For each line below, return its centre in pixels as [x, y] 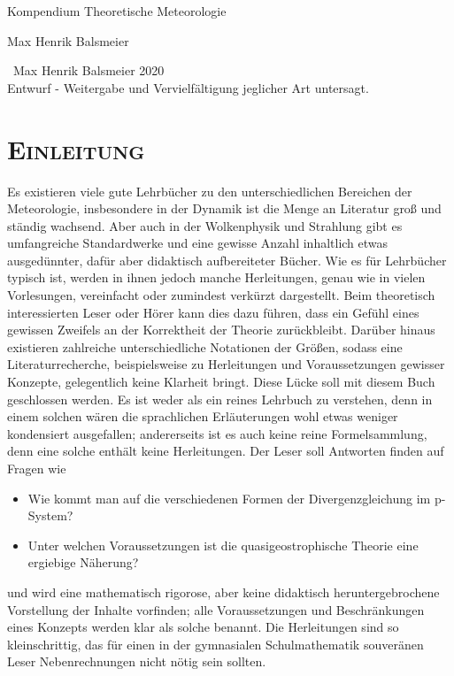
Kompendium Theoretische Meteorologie [117, 11]
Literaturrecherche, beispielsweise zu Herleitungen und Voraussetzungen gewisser [226, 364]
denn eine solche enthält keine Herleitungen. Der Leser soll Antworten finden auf [226, 451]
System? [50, 515]
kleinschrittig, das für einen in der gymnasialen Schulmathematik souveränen [215, 644]
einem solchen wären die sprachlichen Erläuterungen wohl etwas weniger [203, 416]
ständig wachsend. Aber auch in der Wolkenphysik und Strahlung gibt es [205, 225]
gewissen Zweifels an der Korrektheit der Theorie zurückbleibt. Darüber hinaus [221, 330]
